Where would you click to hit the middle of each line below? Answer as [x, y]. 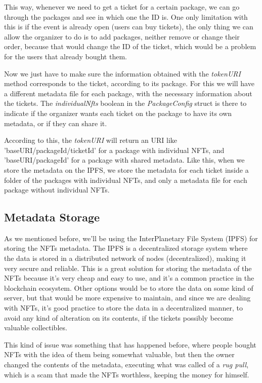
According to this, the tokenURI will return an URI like [91, 140]
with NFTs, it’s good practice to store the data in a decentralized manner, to [123, 308]
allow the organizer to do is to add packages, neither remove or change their [122, 36]
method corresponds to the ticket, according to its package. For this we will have [129, 83]
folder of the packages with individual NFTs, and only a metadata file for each [126, 180]
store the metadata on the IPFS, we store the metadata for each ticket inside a [126, 169]
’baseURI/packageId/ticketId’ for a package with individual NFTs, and [114, 150]
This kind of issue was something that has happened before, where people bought [130, 344]
